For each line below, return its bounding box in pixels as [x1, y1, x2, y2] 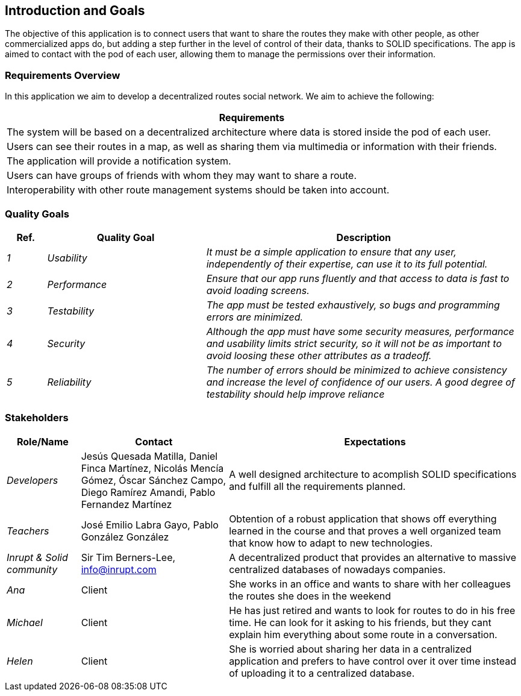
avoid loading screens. [206, 284, 310, 296]
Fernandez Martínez [81, 498, 172, 510]
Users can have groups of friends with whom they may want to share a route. [7, 169, 357, 182]
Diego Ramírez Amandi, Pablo [81, 486, 216, 498]
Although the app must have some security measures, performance [206, 325, 514, 337]
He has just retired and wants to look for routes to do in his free [229, 604, 516, 616]
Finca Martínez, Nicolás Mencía [81, 462, 224, 474]
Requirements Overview [5, 69, 120, 81]
